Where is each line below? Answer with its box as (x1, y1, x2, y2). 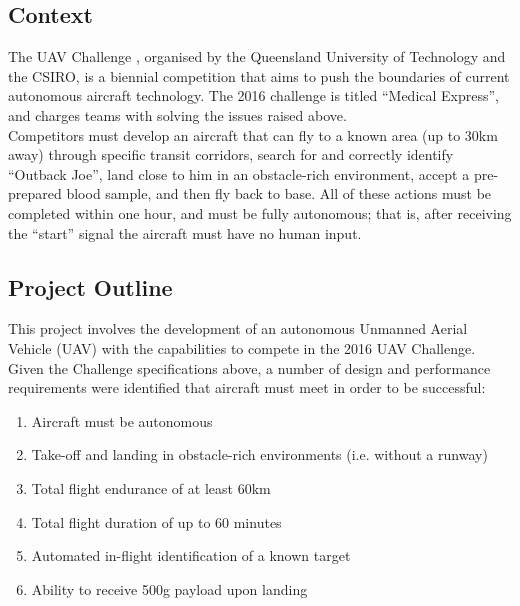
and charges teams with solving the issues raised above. (8, 104, 347, 125)
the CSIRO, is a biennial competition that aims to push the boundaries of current (8, 65, 510, 86)
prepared (8, 183, 62, 204)
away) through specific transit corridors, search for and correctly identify (8, 144, 454, 165)
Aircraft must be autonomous (31, 410, 213, 431)
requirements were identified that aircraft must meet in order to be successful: (8, 377, 486, 398)
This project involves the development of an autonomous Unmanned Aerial (8, 318, 468, 339)
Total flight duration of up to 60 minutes (31, 511, 282, 532)
